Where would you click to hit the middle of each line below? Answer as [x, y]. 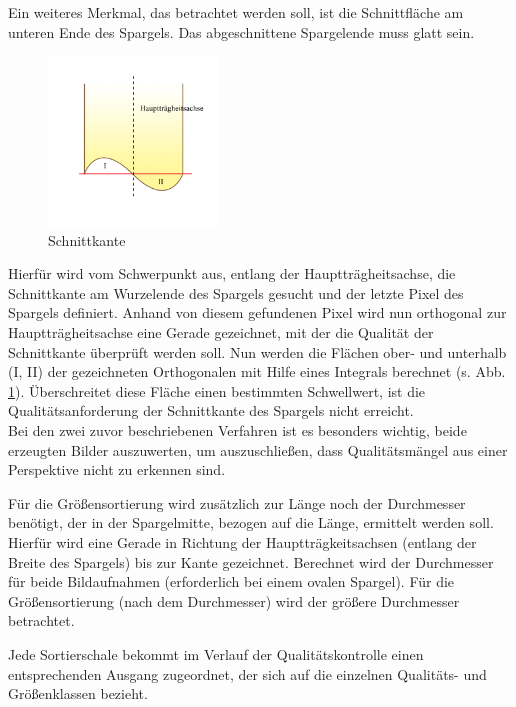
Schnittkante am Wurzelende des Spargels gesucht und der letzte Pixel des [236, 292]
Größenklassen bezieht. [78, 693]
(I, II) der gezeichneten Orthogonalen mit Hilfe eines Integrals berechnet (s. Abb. [257, 371]
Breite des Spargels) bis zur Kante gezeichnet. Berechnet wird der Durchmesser [251, 561]
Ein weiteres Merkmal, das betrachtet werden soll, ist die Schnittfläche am [236, 12]
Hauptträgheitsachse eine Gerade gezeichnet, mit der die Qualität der [221, 332]
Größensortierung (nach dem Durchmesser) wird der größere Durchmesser [234, 600]
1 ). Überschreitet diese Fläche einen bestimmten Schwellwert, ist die [217, 390]
